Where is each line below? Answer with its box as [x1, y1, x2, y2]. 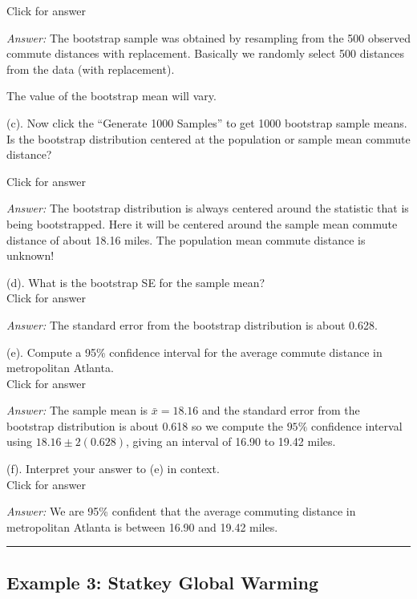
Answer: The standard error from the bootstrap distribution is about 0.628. [6, 316, 378, 333]
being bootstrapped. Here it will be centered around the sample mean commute [6, 215, 398, 232]
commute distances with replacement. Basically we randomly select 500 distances [6, 45, 405, 62]
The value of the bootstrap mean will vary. [6, 87, 217, 104]
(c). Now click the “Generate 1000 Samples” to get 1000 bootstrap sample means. [6, 114, 407, 131]
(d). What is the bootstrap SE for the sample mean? [6, 273, 265, 290]
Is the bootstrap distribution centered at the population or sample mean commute [6, 130, 411, 147]
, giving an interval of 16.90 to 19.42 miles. [126, 433, 336, 450]
